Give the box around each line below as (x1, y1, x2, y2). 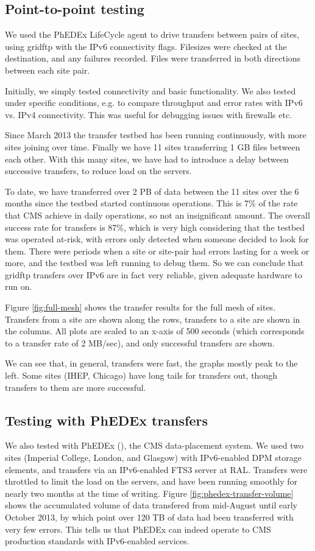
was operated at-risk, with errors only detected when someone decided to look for (5, 233, 309, 245)
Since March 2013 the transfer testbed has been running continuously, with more (5, 128, 306, 141)
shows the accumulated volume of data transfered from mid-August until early (5, 499, 297, 511)
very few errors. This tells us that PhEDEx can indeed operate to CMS (5, 522, 271, 535)
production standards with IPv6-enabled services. (5, 535, 189, 547)
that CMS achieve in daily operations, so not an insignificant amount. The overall (5, 208, 310, 221)
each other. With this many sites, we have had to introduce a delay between (5, 152, 289, 165)
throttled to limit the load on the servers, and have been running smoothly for (5, 475, 297, 488)
